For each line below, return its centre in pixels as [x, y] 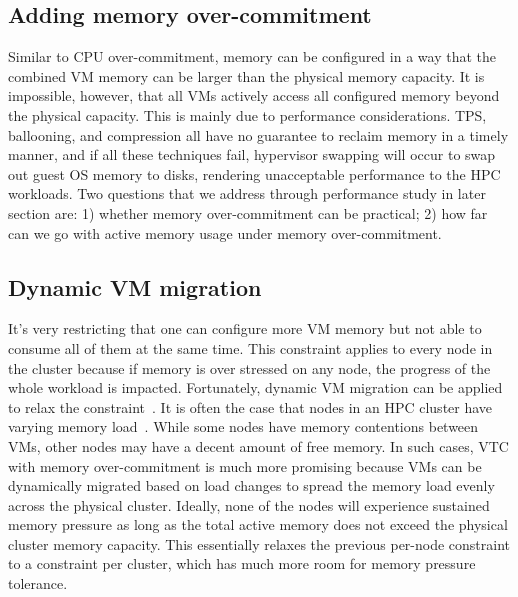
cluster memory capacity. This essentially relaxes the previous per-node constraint [259, 543]
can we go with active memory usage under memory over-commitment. [225, 232]
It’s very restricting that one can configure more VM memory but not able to [245, 328]
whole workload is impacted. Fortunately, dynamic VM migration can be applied [255, 387]
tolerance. [38, 583]
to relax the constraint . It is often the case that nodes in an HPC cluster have [250, 406]
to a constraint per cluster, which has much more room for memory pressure [242, 563]
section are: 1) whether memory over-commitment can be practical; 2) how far [248, 212]
